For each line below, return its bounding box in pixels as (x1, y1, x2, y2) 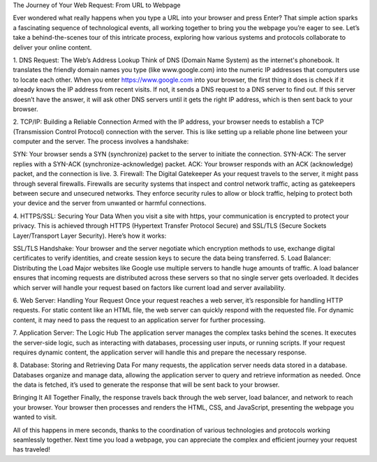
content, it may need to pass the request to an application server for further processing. (13, 315, 265, 324)
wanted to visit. (13, 413, 57, 421)
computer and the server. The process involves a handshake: (13, 137, 189, 146)
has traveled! (13, 445, 50, 454)
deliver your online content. (13, 43, 92, 52)
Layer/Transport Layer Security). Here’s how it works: (13, 231, 167, 240)
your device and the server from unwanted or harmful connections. (13, 199, 207, 208)
